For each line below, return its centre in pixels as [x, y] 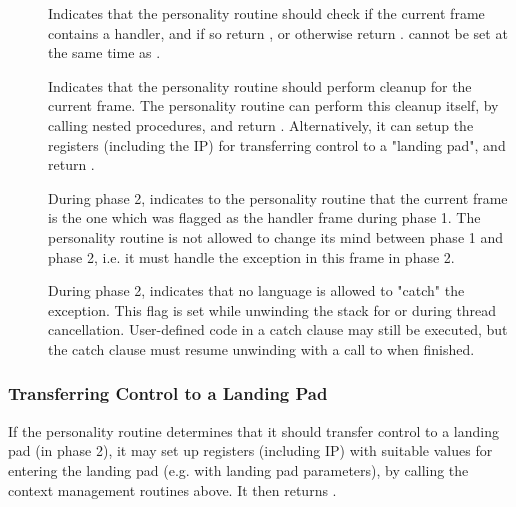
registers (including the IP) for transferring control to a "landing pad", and [277, 144]
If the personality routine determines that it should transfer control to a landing [253, 430]
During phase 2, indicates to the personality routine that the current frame [278, 197]
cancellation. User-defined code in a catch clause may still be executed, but [278, 329]
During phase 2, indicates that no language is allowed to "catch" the [256, 290]
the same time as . [104, 52]
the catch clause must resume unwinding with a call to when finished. [261, 348]
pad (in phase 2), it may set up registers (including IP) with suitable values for [250, 450]
